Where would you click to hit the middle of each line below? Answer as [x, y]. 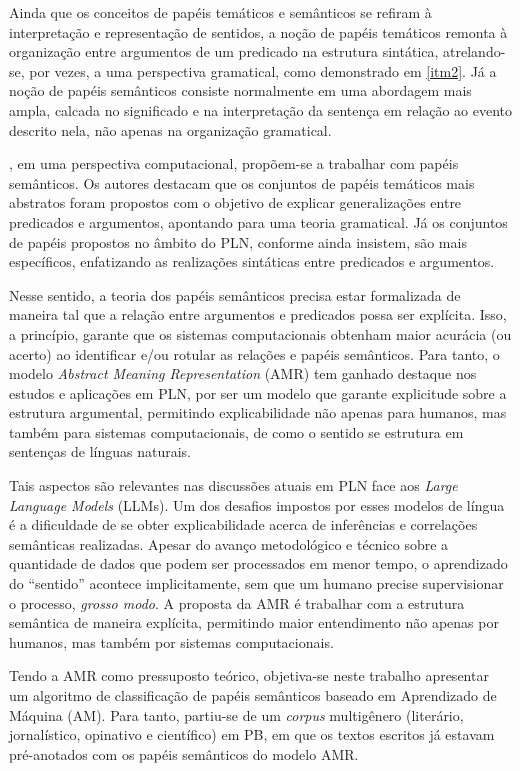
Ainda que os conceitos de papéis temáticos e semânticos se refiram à [220, 12]
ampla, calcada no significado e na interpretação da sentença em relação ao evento [261, 109]
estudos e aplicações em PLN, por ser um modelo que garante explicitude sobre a [258, 392]
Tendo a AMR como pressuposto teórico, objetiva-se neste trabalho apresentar [249, 675]
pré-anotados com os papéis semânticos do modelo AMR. [184, 753]
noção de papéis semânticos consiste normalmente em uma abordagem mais [240, 90]
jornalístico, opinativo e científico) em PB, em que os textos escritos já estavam [252, 734]
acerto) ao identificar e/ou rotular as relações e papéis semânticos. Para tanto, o [254, 353]
